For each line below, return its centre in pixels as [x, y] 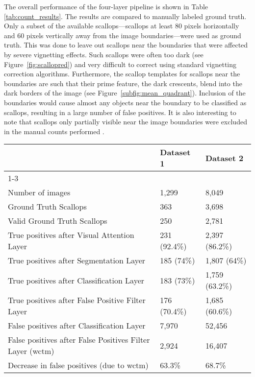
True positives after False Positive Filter [77, 300]
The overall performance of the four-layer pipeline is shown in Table [106, 6]
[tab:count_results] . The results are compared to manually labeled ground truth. [125, 16]
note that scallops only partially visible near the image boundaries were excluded [126, 122]
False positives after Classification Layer [77, 326]
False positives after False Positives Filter [79, 340]
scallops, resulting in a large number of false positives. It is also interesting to [120, 112]
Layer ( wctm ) [31, 351]
